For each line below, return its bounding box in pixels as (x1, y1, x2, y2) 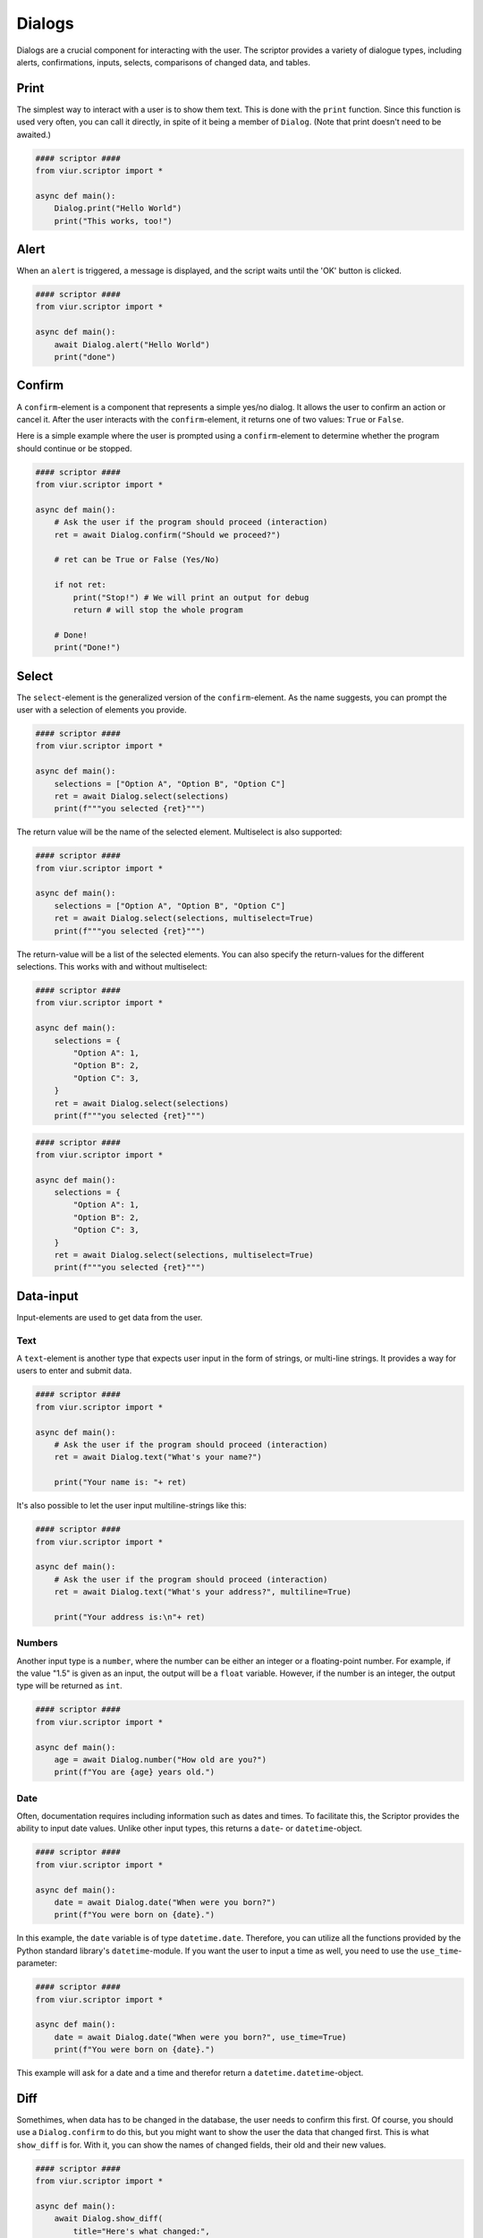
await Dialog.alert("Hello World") (54, 339, 210, 349)
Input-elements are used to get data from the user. (16, 1311, 203, 1322)
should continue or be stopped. (16, 443, 132, 454)
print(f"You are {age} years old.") (54, 1767, 215, 1777)
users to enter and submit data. (16, 1365, 132, 1376)
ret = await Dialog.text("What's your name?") (54, 1452, 263, 1463)
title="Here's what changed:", (72, 2225, 210, 2236)
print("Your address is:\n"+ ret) (54, 1611, 206, 1622)
